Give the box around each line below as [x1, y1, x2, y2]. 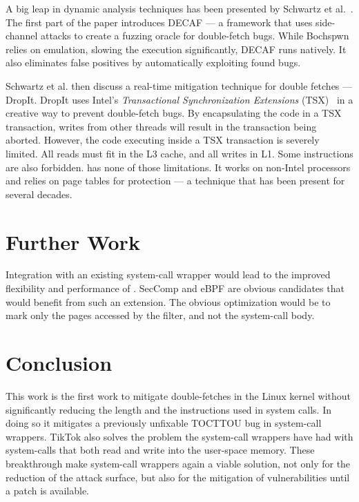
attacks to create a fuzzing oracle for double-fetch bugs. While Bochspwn [40, 28, 349, 43]
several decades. [6, 186, 72, 201]
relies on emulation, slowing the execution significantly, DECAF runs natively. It [6, 41, 347, 56]
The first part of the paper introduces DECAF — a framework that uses [6, 15, 313, 29]
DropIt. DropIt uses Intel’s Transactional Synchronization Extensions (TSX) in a [6, 92, 353, 106]
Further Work [6, 227, 140, 255]
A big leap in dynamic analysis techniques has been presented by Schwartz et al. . [6, 1, 353, 15]
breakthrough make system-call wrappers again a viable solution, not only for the [6, 456, 351, 470]
